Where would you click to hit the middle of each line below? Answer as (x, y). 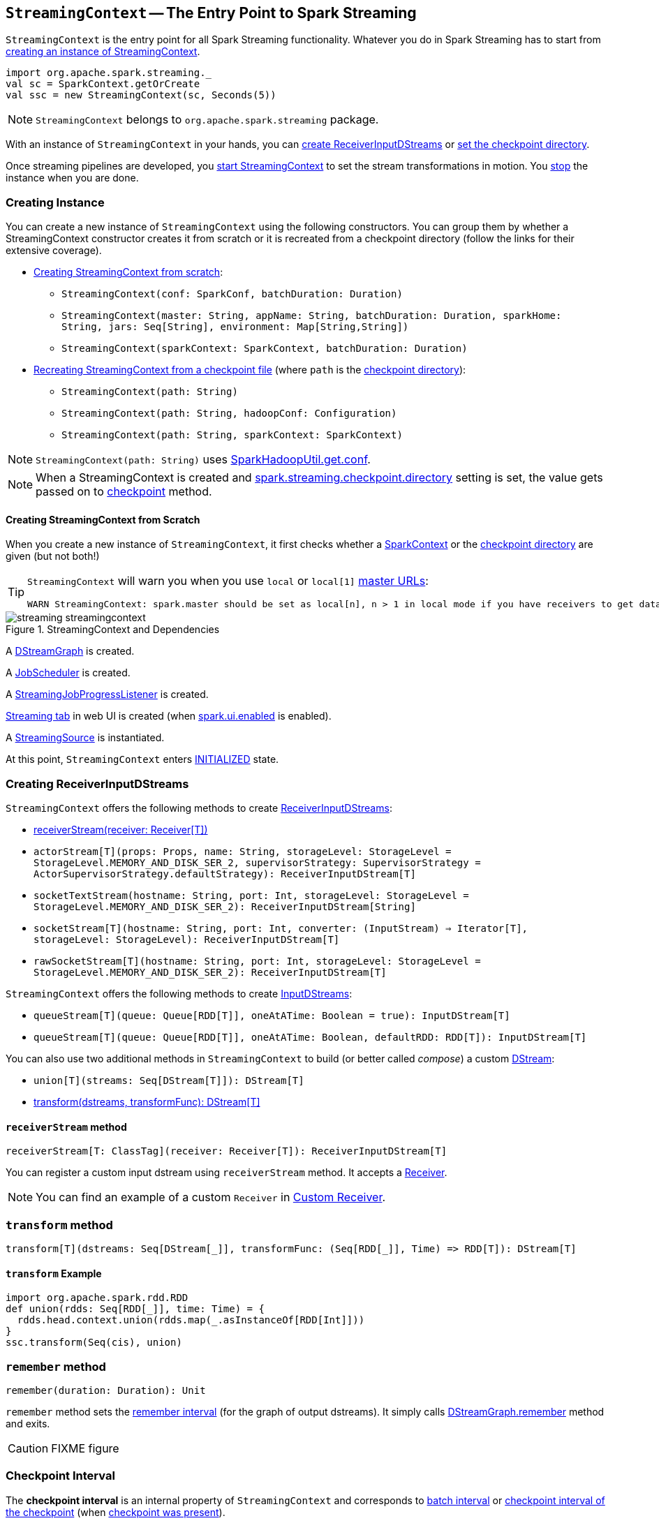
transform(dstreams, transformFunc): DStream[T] (147, 1102)
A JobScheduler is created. (68, 673)
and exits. (28, 1424)
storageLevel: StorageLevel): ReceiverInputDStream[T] (187, 940)
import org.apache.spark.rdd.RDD (97, 1298)
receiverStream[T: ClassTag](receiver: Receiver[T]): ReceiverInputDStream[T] (227, 1151)
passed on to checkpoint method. (124, 492)
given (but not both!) (53, 556)
